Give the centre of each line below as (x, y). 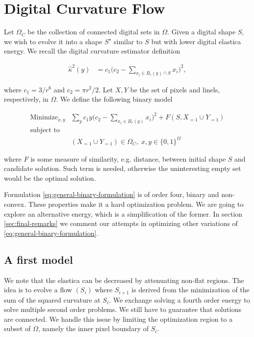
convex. (15, 204)
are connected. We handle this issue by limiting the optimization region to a (118, 319)
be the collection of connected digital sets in (94, 32)
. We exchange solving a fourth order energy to (179, 299)
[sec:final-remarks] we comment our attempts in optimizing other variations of (121, 223)
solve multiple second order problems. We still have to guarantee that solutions (123, 309)
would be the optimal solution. (50, 178)
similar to (128, 41)
